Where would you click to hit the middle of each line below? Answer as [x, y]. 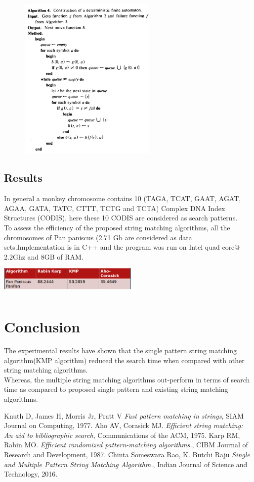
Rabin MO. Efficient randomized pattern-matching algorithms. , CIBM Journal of [126, 445]
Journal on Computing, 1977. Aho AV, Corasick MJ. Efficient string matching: [124, 425]
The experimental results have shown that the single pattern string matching [121, 350]
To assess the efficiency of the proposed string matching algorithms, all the [117, 227]
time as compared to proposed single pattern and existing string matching [116, 389]
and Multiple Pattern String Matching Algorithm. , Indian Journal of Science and [126, 464]
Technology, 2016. [31, 474]
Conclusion [42, 327]
